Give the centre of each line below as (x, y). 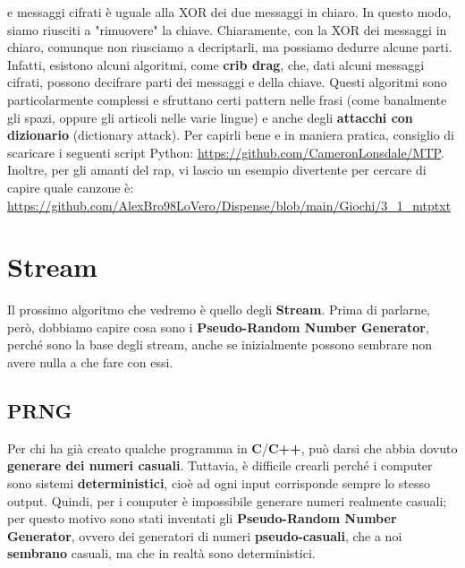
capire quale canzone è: (71, 187)
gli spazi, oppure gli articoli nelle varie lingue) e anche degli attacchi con (210, 117)
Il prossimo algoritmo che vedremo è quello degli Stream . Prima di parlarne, (219, 310)
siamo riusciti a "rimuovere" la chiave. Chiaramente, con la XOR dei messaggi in (227, 29)
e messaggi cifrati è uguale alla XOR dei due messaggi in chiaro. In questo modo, (229, 12)
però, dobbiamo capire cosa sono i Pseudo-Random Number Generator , (218, 327)
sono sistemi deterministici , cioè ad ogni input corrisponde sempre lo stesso (219, 483)
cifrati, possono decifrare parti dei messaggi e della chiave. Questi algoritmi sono (227, 82)
